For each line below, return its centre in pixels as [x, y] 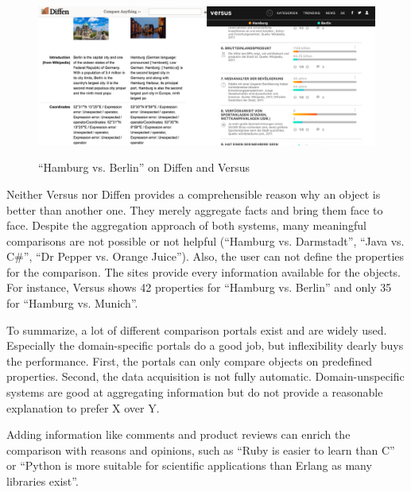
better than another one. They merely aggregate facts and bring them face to [195, 209]
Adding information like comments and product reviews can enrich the [178, 434]
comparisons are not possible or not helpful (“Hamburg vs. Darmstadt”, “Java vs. [205, 240]
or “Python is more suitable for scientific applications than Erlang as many [189, 465]
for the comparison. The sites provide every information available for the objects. [204, 271]
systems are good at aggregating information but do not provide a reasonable [195, 392]
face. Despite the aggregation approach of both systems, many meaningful [186, 225]
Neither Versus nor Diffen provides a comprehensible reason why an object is [194, 194]
